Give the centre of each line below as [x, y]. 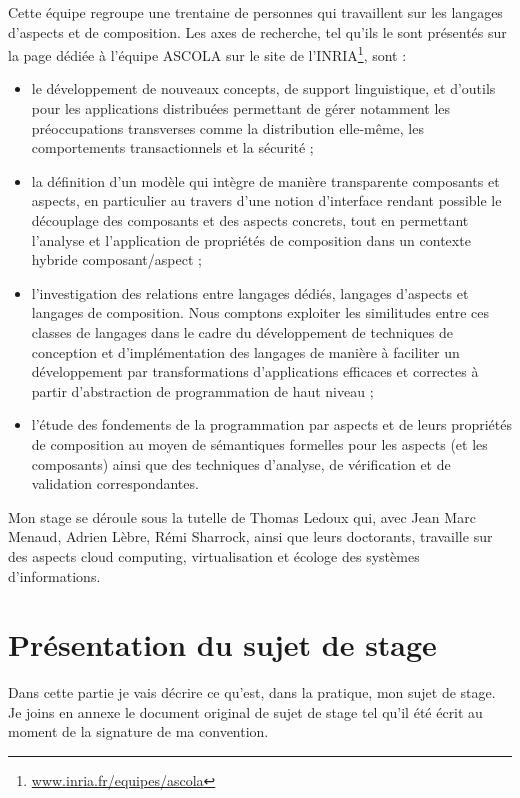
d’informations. [54, 575]
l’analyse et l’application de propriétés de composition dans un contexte [251, 239]
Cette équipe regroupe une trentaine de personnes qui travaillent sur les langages [255, 12]
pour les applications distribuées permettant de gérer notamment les [241, 108]
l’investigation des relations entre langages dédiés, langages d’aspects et [250, 292]
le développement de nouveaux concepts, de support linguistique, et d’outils [263, 88]
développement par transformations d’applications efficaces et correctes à [255, 371]
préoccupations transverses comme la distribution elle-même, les [227, 127]
